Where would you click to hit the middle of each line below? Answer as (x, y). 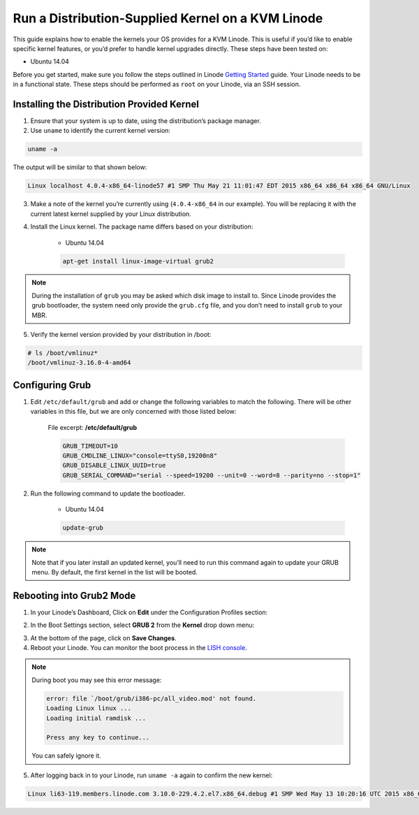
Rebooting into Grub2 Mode (74, 595)
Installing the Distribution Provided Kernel (106, 104)
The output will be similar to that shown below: (80, 167)
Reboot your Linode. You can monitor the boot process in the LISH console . (139, 648)
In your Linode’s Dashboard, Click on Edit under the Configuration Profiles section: (149, 612)
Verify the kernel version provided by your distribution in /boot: (121, 335)
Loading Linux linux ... (89, 708)
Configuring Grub (52, 385)
